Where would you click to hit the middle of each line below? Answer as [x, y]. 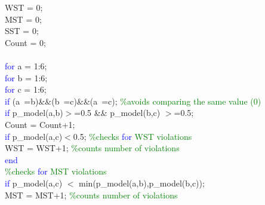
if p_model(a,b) [34, 113]
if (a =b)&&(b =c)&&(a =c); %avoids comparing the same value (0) [133, 101]
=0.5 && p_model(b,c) [117, 113]
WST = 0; [24, 7]
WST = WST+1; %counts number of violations [92, 148]
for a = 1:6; [26, 65]
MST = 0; [23, 19]
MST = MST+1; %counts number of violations [91, 195]
